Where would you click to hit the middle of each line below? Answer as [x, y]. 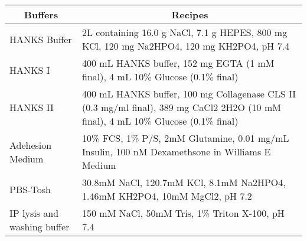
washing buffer [40, 227]
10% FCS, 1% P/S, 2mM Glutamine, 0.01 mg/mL [186, 138]
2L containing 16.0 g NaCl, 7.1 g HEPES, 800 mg [185, 32]
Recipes [190, 14]
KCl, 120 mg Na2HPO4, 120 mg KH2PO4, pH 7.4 [186, 46]
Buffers [41, 14]
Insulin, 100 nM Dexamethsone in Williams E [177, 152]
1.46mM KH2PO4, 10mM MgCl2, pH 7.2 [167, 196]
